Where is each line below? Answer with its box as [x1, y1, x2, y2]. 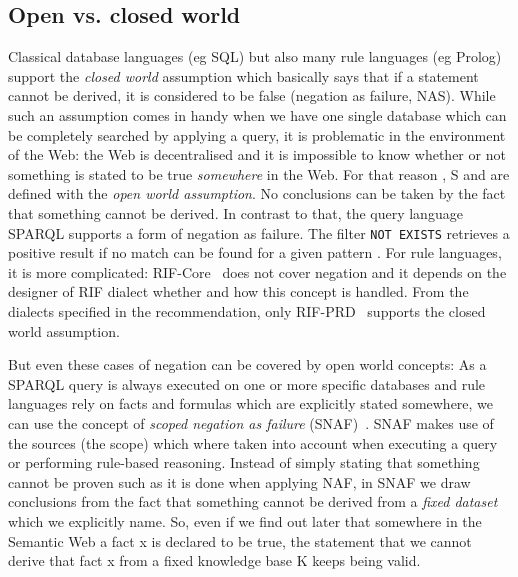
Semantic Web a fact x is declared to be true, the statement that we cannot [8, 530, 472, 551]
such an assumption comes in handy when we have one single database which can [8, 104, 507, 125]
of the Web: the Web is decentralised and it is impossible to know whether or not [8, 144, 506, 165]
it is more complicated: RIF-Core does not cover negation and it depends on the [8, 261, 507, 282]
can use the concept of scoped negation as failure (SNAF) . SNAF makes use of [8, 412, 494, 433]
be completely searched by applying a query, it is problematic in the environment [8, 124, 506, 145]
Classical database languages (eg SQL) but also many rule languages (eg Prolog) [8, 46, 502, 67]
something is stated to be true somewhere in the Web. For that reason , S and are [8, 163, 510, 184]
